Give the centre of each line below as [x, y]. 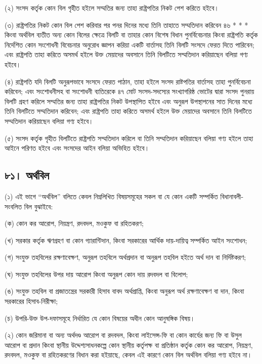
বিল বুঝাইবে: [38, 206]
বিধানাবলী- [232, 196]
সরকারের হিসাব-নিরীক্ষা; [31, 301]
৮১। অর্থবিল [27, 175]
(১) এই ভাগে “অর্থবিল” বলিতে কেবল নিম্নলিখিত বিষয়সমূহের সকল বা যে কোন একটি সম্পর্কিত [111, 196]
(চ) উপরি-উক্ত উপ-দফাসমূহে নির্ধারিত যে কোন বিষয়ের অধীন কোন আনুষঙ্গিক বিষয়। [100, 318]
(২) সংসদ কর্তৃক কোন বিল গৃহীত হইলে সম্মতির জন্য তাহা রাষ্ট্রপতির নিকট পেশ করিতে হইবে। [112, 8]
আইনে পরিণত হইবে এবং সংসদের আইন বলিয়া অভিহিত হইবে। [77, 148]
